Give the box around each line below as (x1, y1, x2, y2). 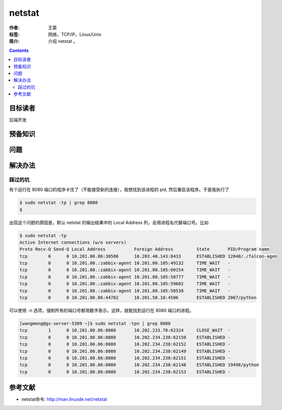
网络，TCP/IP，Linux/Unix (48, 31, 101, 37)
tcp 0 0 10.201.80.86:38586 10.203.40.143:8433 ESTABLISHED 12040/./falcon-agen (19, 253, 278, 259)
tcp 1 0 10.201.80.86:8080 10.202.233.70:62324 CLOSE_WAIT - (19, 328, 231, 333)
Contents (9, 47, 29, 53)
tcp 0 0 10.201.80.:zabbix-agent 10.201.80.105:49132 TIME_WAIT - (19, 261, 231, 266)
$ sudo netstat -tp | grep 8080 (19, 200, 98, 206)
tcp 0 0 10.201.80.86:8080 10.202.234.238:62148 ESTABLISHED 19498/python (19, 362, 259, 368)
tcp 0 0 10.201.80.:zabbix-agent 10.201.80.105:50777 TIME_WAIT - (19, 274, 231, 280)
